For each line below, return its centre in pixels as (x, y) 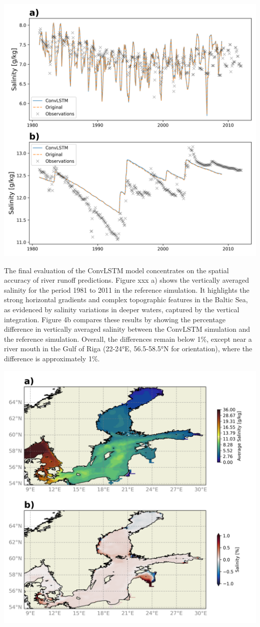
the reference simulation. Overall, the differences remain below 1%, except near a (128, 339)
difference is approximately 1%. (52, 358)
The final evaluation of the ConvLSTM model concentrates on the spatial (116, 270)
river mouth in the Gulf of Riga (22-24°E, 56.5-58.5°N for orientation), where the (128, 349)
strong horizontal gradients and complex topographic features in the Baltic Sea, (126, 299)
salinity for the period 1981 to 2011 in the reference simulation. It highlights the (127, 289)
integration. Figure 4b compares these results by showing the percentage (115, 319)
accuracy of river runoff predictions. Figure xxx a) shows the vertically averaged (126, 280)
